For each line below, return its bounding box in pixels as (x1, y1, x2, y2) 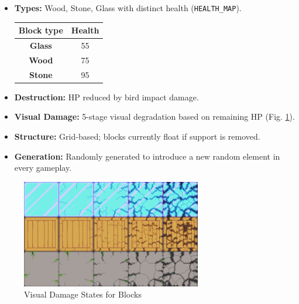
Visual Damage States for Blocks (24, 288, 142, 300)
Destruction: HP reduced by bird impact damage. (14, 90, 199, 103)
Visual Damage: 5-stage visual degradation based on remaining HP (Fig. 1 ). (14, 110, 295, 123)
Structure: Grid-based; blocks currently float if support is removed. (14, 130, 260, 142)
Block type (18, 24, 63, 36)
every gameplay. (14, 161, 72, 174)
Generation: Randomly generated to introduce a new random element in (14, 150, 280, 162)
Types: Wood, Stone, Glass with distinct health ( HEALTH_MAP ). (14, 2, 242, 13)
